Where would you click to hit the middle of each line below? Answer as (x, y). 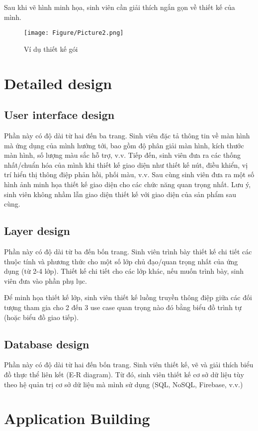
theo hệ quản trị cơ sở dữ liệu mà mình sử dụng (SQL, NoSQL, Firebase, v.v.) (124, 384)
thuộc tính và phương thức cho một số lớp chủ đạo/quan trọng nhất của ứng (121, 261)
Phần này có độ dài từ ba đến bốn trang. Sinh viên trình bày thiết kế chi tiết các (128, 251)
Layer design (37, 231)
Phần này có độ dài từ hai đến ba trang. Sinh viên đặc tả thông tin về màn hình (127, 136)
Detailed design (58, 83)
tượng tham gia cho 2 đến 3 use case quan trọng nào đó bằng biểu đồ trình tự (123, 307)
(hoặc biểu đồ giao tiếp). (42, 317)
